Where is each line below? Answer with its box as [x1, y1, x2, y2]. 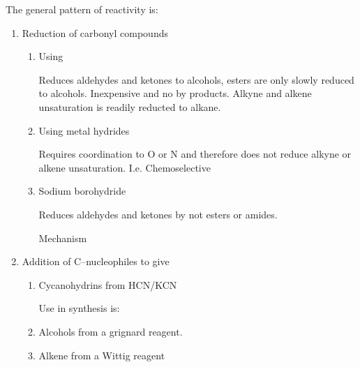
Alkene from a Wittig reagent [38, 347, 165, 362]
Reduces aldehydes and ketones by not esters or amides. [38, 207, 278, 221]
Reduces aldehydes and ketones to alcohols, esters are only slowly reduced [38, 72, 354, 87]
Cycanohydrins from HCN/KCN [38, 277, 177, 292]
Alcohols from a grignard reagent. [38, 324, 183, 338]
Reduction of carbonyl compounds [22, 25, 168, 40]
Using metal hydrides [38, 123, 130, 137]
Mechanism [38, 230, 87, 245]
